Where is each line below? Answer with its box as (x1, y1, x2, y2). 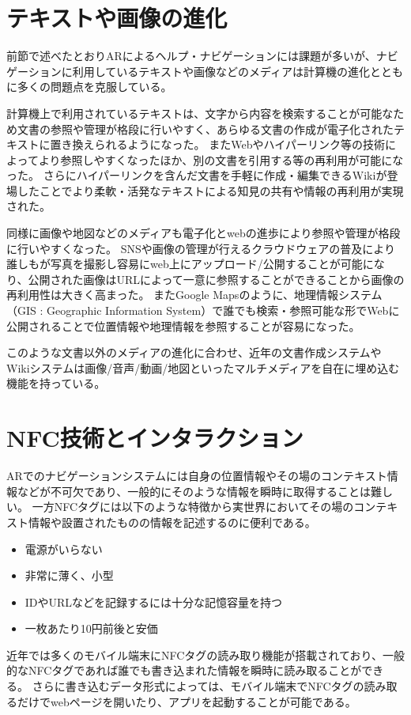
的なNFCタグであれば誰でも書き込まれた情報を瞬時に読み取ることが (6, 662, 362, 679)
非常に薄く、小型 (25, 567, 114, 584)
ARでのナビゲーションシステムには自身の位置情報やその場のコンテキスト (6, 467, 387, 484)
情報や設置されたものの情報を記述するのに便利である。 (28, 513, 316, 530)
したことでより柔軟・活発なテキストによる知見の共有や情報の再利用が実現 (17, 182, 404, 199)
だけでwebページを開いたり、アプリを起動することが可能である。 (17, 693, 356, 709)
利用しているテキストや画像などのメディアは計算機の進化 (72, 62, 370, 79)
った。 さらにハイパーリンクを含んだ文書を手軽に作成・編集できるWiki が (6, 167, 387, 183)
